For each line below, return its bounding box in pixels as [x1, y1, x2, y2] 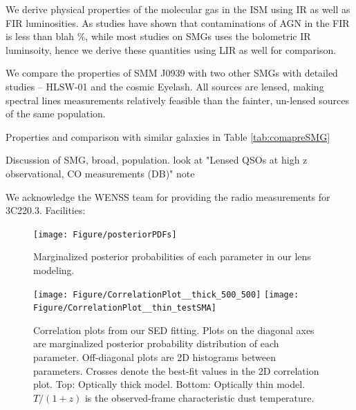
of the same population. [6, 106, 106, 121]
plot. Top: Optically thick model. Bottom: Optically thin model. [33, 377, 306, 391]
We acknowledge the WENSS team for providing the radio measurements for [6, 189, 330, 204]
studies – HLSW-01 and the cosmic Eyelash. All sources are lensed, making [6, 79, 324, 93]
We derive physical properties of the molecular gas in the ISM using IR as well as [6, 2, 350, 16]
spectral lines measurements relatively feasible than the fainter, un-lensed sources [6, 92, 349, 107]
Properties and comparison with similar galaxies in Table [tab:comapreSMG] [6, 129, 330, 144]
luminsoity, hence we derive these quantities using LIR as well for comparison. [6, 42, 337, 57]
